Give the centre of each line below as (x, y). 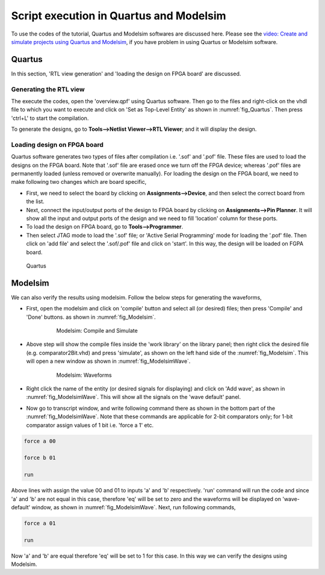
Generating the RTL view (48, 89)
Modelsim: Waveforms (84, 375)
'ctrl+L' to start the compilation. (50, 118)
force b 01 (40, 458)
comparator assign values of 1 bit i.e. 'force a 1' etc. (90, 425)
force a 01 (40, 523)
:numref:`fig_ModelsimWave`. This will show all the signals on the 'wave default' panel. (133, 397)
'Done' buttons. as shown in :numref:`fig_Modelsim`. (91, 317)
